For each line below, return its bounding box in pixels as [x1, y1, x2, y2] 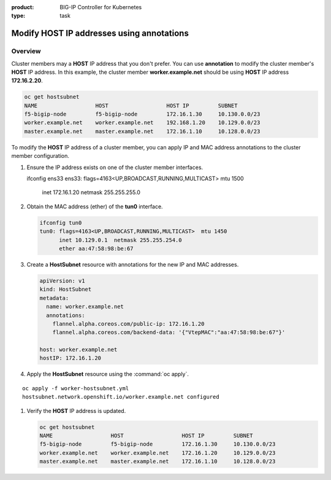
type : [11, 12, 26, 20]
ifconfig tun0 [39, 219, 82, 226]
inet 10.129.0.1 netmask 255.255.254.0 [59, 237, 182, 243]
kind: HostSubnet [39, 286, 92, 293]
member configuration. [11, 152, 70, 160]
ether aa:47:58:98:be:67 [59, 245, 134, 252]
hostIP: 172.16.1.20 [39, 355, 101, 362]
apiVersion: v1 [39, 277, 85, 284]
